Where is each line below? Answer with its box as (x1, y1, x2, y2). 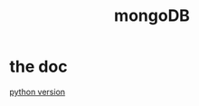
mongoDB (114, 5, 190, 26)
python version (9, 86, 66, 97)
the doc (9, 56, 68, 77)
